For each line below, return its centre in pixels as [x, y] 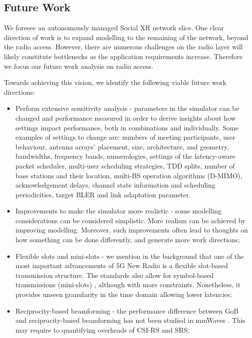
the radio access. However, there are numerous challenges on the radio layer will [123, 47]
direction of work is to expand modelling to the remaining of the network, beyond [126, 37]
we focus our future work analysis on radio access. [79, 66]
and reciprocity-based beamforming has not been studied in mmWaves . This [130, 320]
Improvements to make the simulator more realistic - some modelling [118, 211]
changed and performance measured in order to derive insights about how [126, 117]
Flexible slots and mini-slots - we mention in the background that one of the [130, 256]
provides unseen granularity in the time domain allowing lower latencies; [124, 294]
